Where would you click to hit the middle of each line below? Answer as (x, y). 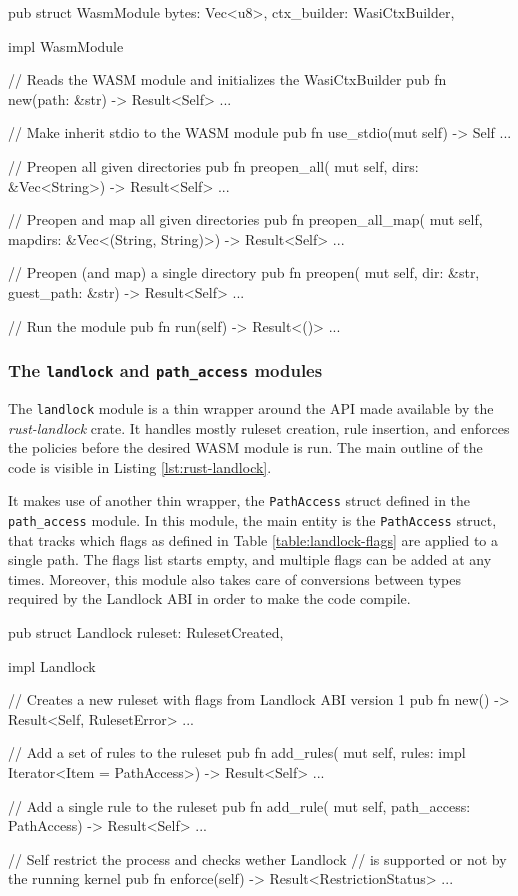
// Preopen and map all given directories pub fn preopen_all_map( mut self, (245, 219)
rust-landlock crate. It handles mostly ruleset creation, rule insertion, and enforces (259, 427)
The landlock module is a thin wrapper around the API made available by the (251, 407)
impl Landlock (52, 665)
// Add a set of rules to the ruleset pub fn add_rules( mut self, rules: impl (237, 752)
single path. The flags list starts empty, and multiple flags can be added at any (250, 559)
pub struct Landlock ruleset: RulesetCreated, (146, 632)
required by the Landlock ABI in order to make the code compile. (209, 598)
